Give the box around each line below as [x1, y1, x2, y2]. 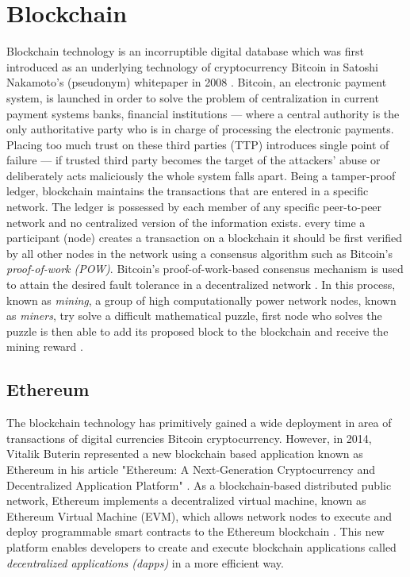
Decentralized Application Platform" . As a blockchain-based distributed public [6, 476, 392, 493]
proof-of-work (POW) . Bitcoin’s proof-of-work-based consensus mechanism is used [6, 260, 404, 277]
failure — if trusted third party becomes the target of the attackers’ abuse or [6, 152, 381, 168]
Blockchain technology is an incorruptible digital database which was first [6, 43, 364, 60]
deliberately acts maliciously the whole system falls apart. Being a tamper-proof [6, 167, 396, 183]
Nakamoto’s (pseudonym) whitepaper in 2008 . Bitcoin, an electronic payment [6, 74, 387, 90]
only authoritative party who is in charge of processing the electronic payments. [6, 121, 394, 137]
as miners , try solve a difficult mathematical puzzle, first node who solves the [6, 307, 382, 324]
